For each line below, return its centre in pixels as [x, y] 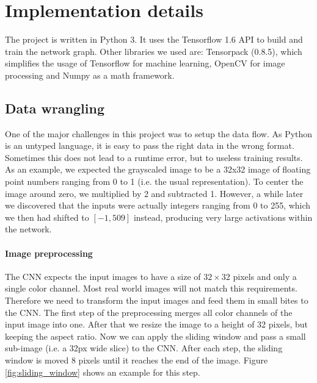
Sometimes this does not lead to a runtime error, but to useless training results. [154, 157]
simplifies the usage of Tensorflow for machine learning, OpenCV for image [145, 63]
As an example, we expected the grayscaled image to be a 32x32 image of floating [158, 169]
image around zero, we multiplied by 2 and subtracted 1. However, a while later [154, 193]
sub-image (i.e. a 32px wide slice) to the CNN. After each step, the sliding [144, 348]
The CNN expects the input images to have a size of [103, 276]
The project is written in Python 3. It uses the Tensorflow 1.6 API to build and [154, 39]
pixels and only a [265, 276]
